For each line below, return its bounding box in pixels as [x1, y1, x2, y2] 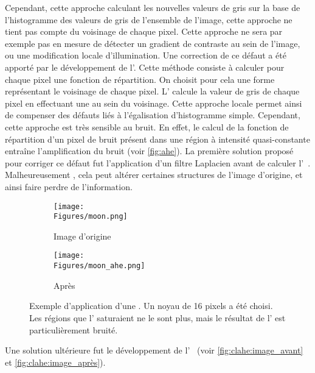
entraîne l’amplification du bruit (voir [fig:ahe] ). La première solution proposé [5, 144, 294, 157]
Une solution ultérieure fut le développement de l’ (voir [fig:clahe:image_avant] [5, 344, 303, 357]
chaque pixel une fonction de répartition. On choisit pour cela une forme [5, 73, 275, 85]
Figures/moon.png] [54, 212, 128, 221]
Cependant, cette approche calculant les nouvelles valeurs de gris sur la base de [5, 1, 300, 13]
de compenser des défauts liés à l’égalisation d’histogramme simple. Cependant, [5, 108, 300, 121]
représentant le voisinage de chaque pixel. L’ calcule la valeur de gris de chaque [5, 85, 300, 98]
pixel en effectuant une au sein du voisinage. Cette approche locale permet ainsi [5, 96, 302, 109]
